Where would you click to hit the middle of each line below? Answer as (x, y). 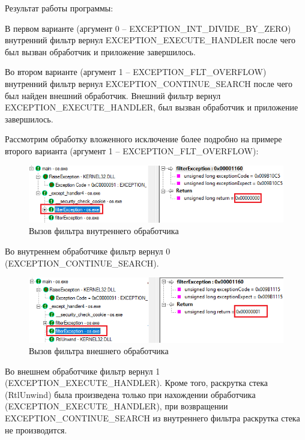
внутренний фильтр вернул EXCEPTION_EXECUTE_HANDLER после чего (150, 40)
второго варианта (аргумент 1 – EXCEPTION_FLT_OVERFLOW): (132, 150)
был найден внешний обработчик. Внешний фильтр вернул (113, 95)
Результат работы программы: (59, 8)
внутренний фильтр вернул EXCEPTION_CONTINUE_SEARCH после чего (149, 83)
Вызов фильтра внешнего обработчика (99, 351)
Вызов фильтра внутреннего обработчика (104, 231)
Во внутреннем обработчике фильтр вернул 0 (88, 251)
